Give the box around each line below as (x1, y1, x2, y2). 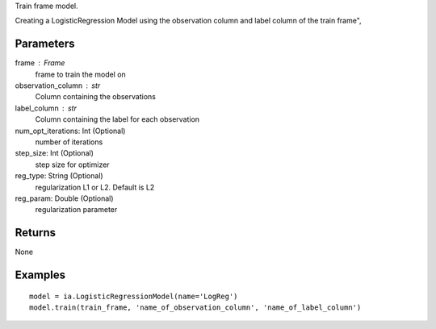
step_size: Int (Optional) (15, 148, 94, 158)
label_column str (15, 103, 77, 113)
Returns (15, 226, 57, 239)
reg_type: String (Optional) (15, 171, 104, 181)
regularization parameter (35, 205, 118, 214)
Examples (15, 269, 66, 282)
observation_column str (15, 81, 101, 90)
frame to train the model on (35, 69, 127, 79)
